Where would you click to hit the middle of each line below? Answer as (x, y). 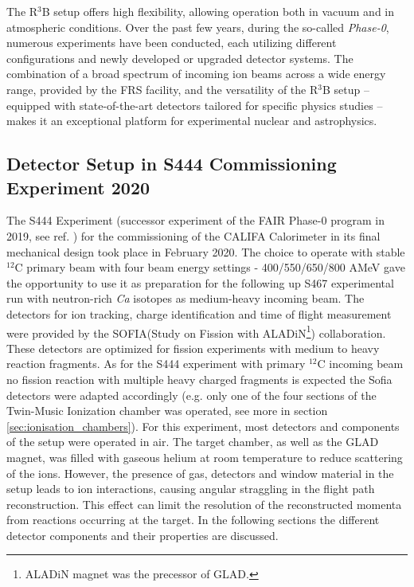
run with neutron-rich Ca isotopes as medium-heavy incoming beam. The (186, 298)
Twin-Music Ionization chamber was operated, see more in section (167, 411)
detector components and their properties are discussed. (143, 535)
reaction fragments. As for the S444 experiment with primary (156, 364)
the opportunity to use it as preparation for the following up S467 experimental (200, 282)
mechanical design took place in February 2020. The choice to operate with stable (206, 251)
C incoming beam (360, 364)
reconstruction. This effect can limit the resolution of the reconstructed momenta (204, 504)
